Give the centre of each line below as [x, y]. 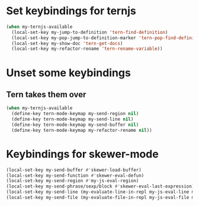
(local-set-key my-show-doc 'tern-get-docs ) [67, 43]
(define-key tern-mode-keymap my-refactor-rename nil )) [82, 130]
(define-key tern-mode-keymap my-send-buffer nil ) [75, 125]
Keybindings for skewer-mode [82, 154]
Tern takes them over [46, 94]
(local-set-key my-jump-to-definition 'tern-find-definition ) [90, 32]
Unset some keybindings [69, 73]
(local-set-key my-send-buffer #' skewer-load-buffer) [74, 170]
